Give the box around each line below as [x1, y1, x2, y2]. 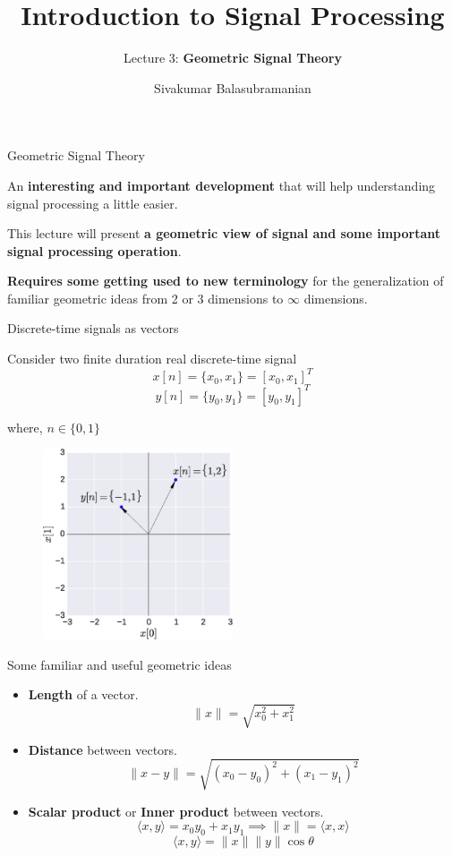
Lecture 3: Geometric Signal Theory [124, 48, 342, 67]
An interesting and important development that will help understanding [7, 175, 436, 194]
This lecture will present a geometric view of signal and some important [7, 224, 440, 243]
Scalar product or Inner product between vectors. [28, 801, 324, 820]
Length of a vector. [28, 685, 139, 704]
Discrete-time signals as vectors [7, 319, 179, 338]
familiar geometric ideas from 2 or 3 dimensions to [7, 288, 284, 307]
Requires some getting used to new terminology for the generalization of [7, 271, 444, 290]
